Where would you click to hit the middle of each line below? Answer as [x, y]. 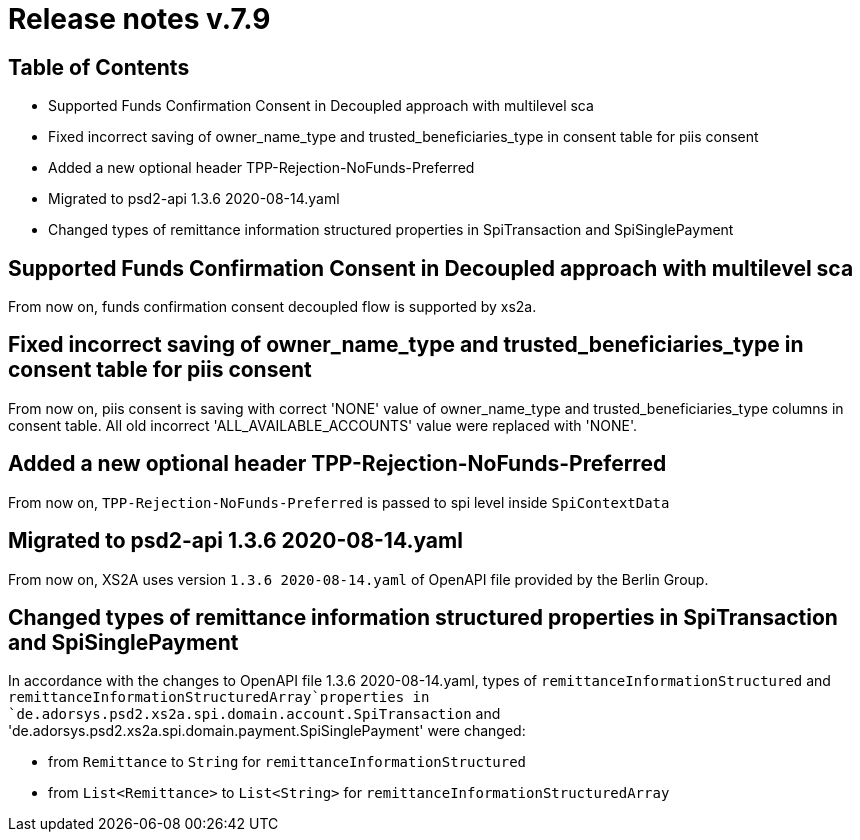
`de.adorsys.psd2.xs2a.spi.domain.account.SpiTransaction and [254, 714]
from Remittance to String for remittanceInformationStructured [287, 762]
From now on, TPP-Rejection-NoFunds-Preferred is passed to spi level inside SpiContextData [339, 502]
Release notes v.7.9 [139, 19]
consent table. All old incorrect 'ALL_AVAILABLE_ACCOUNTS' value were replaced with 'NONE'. [323, 425]
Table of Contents [99, 67]
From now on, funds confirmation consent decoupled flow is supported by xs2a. [272, 307]
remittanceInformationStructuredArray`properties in [219, 697]
